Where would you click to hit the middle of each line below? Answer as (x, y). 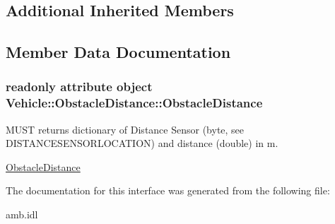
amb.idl (22, 214)
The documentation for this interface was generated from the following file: (168, 190)
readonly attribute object (79, 87)
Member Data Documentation (118, 52)
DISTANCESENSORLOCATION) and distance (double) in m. (142, 143)
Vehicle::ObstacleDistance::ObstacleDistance (134, 103)
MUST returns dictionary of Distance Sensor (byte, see (125, 129)
